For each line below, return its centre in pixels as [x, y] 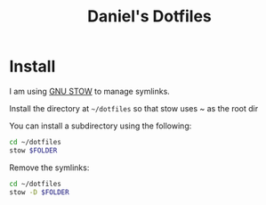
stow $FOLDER [33, 150]
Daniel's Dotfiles [149, 16]
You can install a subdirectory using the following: [101, 126]
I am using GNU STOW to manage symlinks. [90, 91]
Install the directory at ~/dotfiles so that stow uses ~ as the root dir [134, 108]
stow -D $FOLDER [39, 192]
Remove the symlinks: [49, 168]
